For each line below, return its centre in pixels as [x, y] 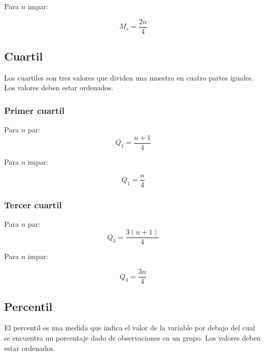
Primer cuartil [34, 110]
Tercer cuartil [33, 204]
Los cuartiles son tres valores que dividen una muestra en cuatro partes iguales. [129, 77]
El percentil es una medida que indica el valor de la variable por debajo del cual [130, 328]
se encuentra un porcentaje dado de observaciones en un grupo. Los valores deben [132, 337]
